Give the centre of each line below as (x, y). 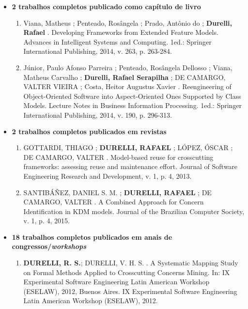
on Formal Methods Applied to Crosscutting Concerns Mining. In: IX (127, 272)
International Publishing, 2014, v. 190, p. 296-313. (98, 115)
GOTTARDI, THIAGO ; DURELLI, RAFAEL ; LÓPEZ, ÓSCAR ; (128, 147)
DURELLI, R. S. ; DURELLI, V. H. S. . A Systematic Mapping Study (131, 263)
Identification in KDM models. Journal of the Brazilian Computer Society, (134, 211)
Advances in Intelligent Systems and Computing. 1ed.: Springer (117, 41)
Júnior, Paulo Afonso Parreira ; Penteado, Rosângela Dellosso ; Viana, (128, 67)
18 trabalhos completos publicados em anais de (92, 237)
